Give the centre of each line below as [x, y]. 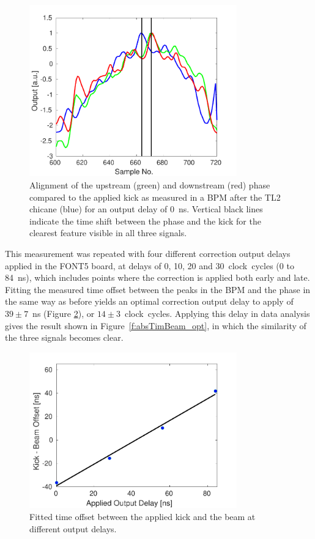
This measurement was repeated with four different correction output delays [148, 254]
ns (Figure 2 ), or [64, 313]
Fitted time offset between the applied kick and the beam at [143, 517]
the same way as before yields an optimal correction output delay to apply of [149, 301]
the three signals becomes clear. [64, 337]
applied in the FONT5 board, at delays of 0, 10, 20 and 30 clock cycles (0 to [150, 265]
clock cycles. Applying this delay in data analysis [217, 313]
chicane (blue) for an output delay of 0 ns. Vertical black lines [146, 209]
